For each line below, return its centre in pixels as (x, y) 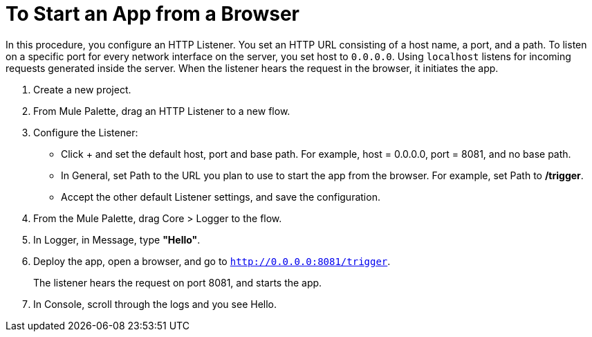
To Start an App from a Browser (152, 14)
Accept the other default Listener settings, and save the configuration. (221, 197)
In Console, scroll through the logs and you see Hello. (155, 304)
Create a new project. (82, 89)
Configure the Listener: (86, 132)
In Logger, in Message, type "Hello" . (117, 239)
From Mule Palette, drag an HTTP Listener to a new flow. (162, 111)
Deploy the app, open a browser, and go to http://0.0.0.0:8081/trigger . (212, 261)
